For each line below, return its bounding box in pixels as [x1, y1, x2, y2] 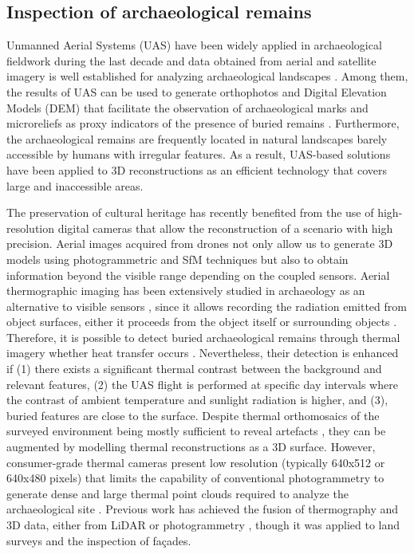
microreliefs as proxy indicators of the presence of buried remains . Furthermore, [6, 115, 400, 132]
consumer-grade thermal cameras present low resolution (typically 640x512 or [6, 454, 385, 470]
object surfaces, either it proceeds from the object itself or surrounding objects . [6, 313, 397, 330]
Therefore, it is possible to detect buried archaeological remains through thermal [6, 328, 400, 345]
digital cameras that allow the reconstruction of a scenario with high [57, 219, 393, 236]
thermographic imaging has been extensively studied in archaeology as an [6, 282, 365, 299]
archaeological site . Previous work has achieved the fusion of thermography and [6, 501, 399, 517]
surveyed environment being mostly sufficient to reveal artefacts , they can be [6, 422, 386, 439]
